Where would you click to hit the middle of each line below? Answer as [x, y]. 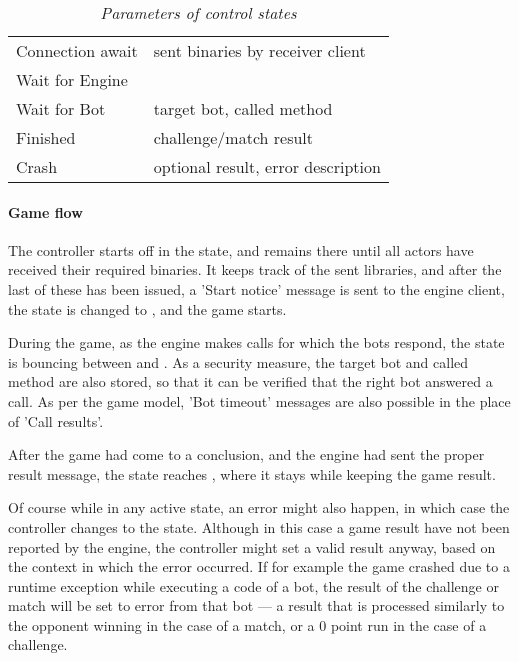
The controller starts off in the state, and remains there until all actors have [241, 249]
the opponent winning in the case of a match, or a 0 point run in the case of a [247, 624]
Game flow [45, 211]
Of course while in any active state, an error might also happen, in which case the [259, 507]
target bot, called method [243, 108]
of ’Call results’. [56, 420]
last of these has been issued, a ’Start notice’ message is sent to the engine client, [256, 288]
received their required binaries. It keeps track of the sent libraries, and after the [255, 269]
